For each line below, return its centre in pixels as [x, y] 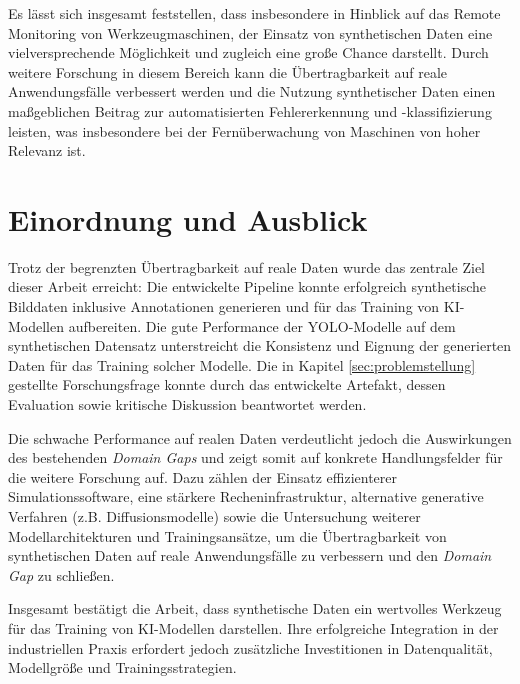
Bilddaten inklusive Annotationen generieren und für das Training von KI [234, 306]
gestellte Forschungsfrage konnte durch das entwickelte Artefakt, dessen [227, 384]
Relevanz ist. [47, 150]
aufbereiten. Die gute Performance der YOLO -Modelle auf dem [262, 325]
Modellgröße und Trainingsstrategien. [122, 667]
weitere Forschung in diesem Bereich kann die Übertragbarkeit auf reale [228, 71]
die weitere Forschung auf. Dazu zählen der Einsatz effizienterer [203, 476]
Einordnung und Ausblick [188, 218]
